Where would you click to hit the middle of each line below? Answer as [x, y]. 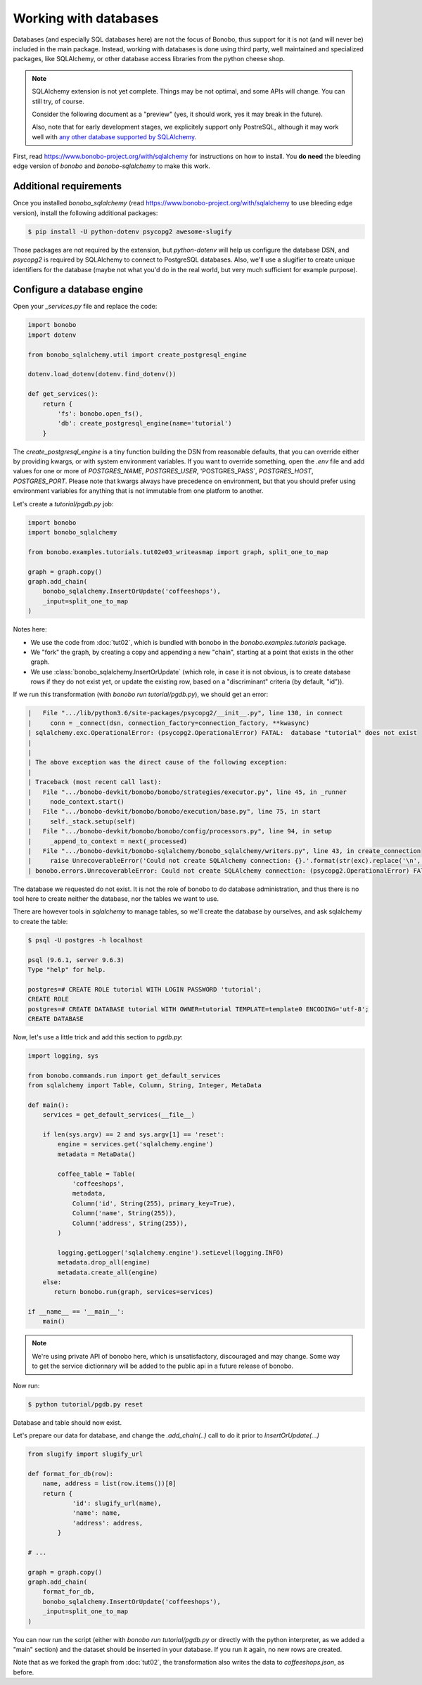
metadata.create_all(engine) [108, 1272]
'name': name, [96, 1513]
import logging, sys [63, 1056]
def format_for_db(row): [71, 1474]
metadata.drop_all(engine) [104, 1263]
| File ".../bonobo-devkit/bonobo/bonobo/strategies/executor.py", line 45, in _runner [187, 792]
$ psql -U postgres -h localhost [85, 940]
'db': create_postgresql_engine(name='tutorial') [145, 423]
